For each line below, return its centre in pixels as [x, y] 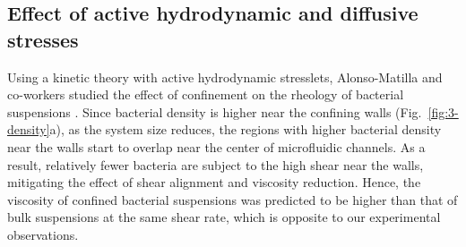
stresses [43, 39]
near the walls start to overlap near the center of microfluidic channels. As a [216, 146]
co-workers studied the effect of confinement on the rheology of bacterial [206, 94]
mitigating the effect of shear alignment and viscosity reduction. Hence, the [214, 182]
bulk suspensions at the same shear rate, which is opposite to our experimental [224, 217]
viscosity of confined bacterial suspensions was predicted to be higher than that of [233, 199]
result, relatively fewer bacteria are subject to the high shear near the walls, [216, 164]
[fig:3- [443, 111]
